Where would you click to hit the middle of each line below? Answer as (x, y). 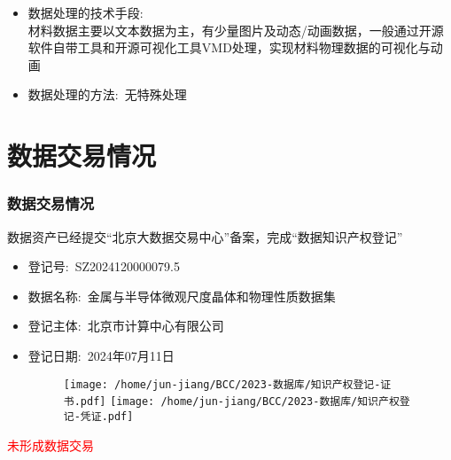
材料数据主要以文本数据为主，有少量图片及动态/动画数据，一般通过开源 (236, 30)
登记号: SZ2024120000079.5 (104, 266)
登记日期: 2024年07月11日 (101, 355)
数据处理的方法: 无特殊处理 (107, 94)
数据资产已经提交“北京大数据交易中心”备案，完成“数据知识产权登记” (205, 236)
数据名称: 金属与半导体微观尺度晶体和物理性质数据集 (182, 296)
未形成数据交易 (51, 444)
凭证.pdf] (107, 416)
